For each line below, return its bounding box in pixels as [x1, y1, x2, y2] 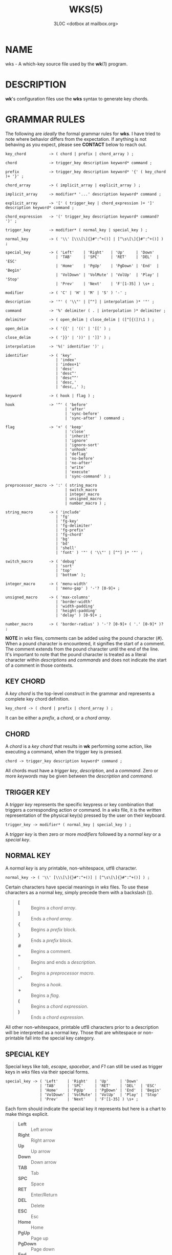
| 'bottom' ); [55, 572, 86, 577]
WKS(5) [69, 4, 103, 15]
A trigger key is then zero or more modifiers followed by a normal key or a [5, 831, 161, 837]
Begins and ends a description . [30, 959, 96, 965]
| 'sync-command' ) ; [64, 473, 111, 479]
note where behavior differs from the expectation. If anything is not [5, 136, 147, 142]
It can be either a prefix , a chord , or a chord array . [5, 715, 112, 721]
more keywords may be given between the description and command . [5, 773, 154, 779]
